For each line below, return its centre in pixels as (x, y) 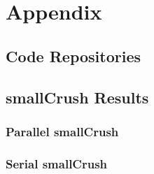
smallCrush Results (77, 97)
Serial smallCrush (57, 163)
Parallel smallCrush (62, 131)
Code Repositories (73, 56)
